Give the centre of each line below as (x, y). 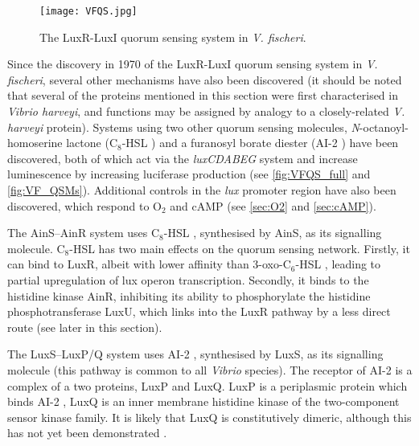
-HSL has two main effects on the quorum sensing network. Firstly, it (240, 248)
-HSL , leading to (338, 264)
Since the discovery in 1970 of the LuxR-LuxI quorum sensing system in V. (193, 64)
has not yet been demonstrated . (87, 433)
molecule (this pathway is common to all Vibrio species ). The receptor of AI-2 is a (210, 369)
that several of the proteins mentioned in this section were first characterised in (203, 95)
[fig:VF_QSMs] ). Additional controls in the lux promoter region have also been (202, 190)
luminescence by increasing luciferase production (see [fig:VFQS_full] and (189, 174)
